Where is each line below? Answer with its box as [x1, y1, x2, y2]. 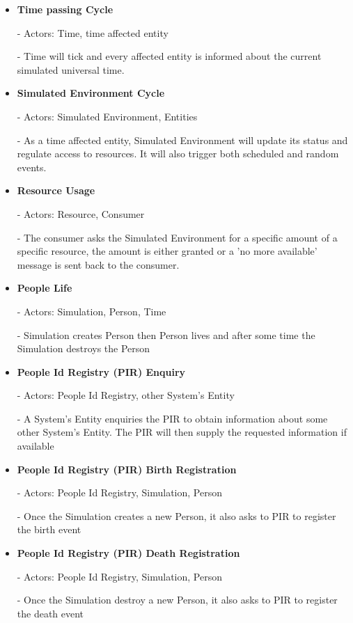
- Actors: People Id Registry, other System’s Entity [17, 388, 235, 402]
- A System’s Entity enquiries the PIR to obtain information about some [17, 411, 328, 425]
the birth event [17, 522, 81, 537]
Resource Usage [17, 183, 95, 198]
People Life [17, 281, 72, 295]
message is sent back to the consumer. [17, 257, 180, 271]
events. [17, 159, 47, 174]
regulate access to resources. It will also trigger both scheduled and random [17, 146, 339, 161]
